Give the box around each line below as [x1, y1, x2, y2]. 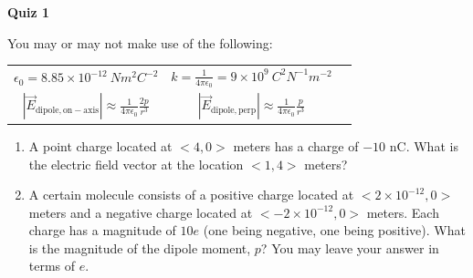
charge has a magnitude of [28, 221, 176, 240]
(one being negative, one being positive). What [203, 221, 466, 240]
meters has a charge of [233, 136, 359, 155]
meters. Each [366, 202, 439, 221]
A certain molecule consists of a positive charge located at [28, 185, 354, 204]
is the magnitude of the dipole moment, [28, 238, 251, 257]
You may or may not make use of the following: [7, 33, 273, 52]
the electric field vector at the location [28, 154, 244, 173]
